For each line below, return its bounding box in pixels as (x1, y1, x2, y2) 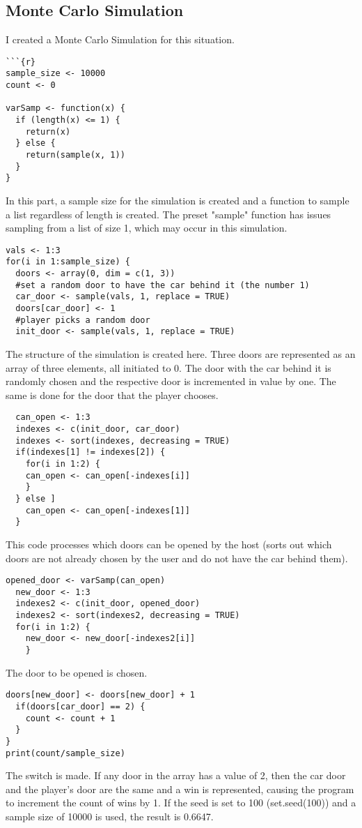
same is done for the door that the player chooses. (6, 387, 219, 402)
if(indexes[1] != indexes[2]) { (15, 447, 166, 458)
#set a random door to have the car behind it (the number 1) (15, 280, 310, 290)
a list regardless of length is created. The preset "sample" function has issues (6, 206, 331, 221)
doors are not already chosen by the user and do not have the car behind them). (6, 550, 348, 565)
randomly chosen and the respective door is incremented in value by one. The (6, 374, 336, 389)
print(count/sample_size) (6, 748, 125, 758)
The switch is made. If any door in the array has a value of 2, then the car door (6, 768, 346, 783)
